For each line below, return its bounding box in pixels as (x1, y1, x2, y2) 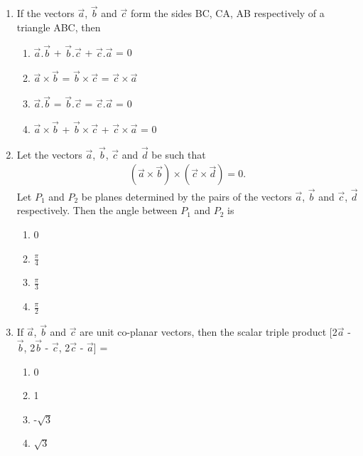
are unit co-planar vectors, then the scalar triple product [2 (80, 324, 337, 339)
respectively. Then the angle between (16, 203, 178, 218)
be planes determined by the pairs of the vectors (81, 189, 292, 203)
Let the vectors (16, 147, 82, 161)
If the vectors (16, 6, 75, 21)
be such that (151, 147, 206, 161)
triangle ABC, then (16, 19, 101, 34)
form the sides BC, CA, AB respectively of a (130, 6, 325, 21)
